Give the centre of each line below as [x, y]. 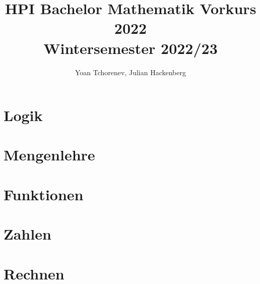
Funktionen [44, 194]
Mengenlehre [49, 155]
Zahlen [27, 234]
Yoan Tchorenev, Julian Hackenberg [130, 72]
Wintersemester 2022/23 [131, 48]
